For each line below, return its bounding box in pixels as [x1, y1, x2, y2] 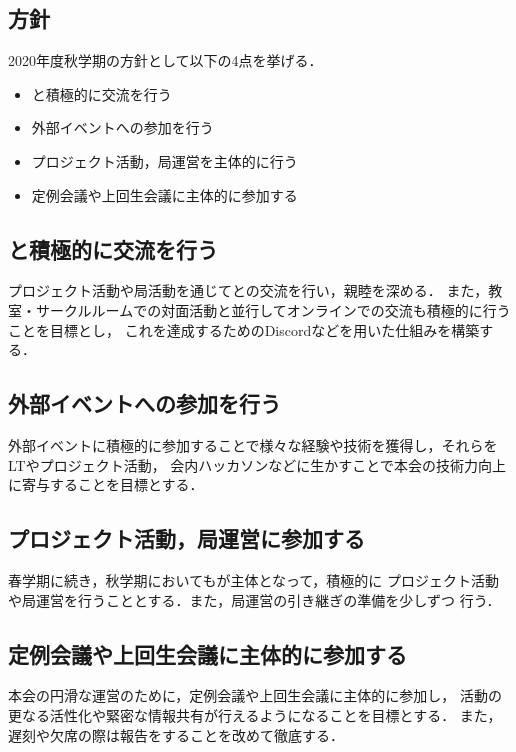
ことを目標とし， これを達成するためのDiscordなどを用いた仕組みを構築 [8, 319, 480, 340]
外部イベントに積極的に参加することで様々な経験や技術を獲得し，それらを [8, 434, 498, 455]
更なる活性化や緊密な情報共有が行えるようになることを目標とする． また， [8, 704, 502, 725]
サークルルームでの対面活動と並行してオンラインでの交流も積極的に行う [35, 299, 511, 320]
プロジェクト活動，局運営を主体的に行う [31, 150, 298, 171]
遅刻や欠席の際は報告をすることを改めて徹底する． [8, 724, 344, 745]
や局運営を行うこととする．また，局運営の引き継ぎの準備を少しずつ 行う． [8, 589, 501, 610]
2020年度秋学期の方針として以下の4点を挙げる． [8, 50, 323, 71]
